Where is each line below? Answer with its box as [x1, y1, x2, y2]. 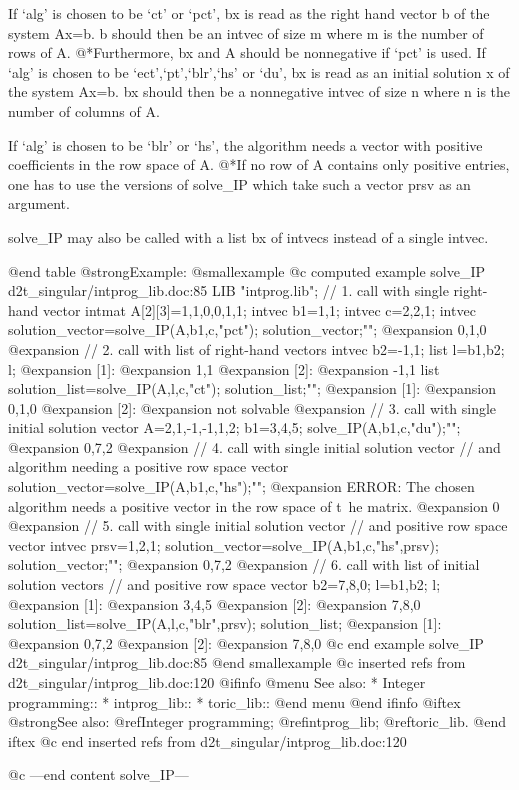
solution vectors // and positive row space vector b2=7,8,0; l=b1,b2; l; [8, 574, 441, 595]
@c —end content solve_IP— [8, 764, 189, 785]
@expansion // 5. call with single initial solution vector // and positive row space [8, 515, 508, 536]
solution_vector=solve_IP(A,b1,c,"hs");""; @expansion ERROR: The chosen [8, 476, 475, 497]
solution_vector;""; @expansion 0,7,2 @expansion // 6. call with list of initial [8, 554, 480, 575]
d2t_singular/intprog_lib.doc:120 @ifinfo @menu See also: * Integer [8, 672, 426, 692]
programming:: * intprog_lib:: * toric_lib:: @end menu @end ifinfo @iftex [8, 691, 461, 712]
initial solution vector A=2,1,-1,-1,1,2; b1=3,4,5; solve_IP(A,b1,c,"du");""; [8, 417, 461, 438]
